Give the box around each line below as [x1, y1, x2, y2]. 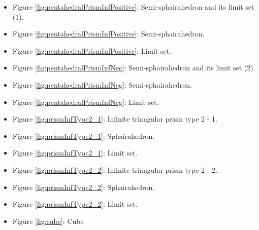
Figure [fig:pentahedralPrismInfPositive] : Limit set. [12, 45, 172, 56]
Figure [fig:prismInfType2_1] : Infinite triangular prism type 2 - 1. [12, 113, 217, 124]
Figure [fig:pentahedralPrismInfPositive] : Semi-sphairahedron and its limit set [12, 2, 254, 12]
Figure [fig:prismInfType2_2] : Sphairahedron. [12, 181, 155, 192]
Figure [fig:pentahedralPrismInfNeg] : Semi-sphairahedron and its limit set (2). [12, 62, 255, 73]
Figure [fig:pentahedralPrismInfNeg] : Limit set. [12, 96, 159, 107]
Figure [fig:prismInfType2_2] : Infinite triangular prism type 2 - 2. [12, 164, 217, 175]
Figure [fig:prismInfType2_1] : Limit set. [12, 147, 138, 158]
